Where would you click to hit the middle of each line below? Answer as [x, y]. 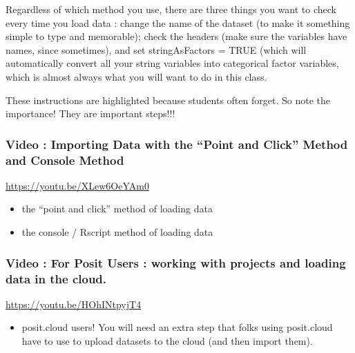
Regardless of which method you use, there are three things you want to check [171, 9]
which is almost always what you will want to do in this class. [136, 76]
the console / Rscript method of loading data [117, 232]
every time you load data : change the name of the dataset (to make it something [178, 22]
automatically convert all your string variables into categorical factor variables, [172, 63]
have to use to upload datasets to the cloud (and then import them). [167, 341]
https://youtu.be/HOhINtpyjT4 [74, 304]
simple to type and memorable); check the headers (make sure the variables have [176, 36]
